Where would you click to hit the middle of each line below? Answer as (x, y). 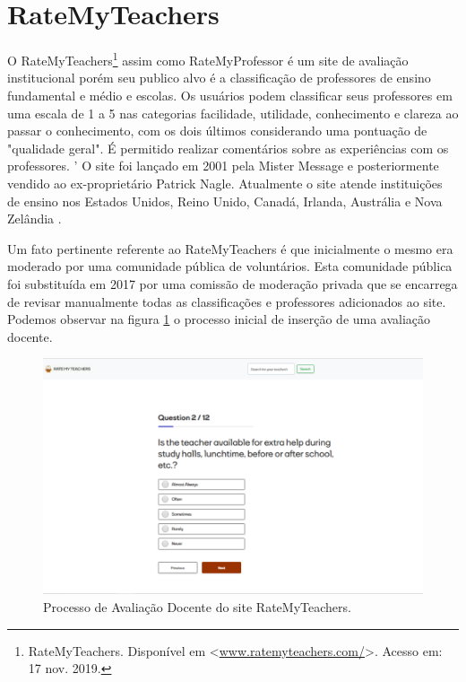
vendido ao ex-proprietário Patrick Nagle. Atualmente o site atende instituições (225, 183)
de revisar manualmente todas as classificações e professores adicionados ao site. (227, 301)
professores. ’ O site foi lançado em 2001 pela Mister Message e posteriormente (223, 166)
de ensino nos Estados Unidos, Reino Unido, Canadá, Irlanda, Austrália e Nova (225, 201)
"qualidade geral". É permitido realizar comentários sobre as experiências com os (228, 148)
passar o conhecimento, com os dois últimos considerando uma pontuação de (217, 131)
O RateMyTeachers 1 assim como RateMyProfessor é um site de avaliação (208, 59)
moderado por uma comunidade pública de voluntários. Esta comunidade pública (230, 266)
